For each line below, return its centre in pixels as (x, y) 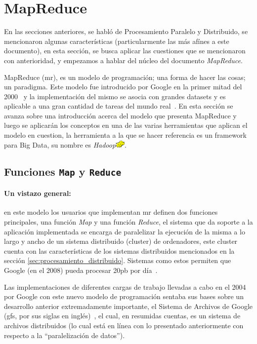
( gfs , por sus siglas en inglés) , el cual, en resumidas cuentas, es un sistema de (122, 316)
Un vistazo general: (38, 193)
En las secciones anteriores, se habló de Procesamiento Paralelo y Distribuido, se (126, 31)
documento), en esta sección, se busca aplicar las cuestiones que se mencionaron (125, 51)
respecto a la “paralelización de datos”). (64, 335)
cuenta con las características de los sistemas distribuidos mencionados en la (119, 250)
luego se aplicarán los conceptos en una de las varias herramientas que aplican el (126, 125)
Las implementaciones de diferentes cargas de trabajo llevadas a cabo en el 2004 (125, 287)
